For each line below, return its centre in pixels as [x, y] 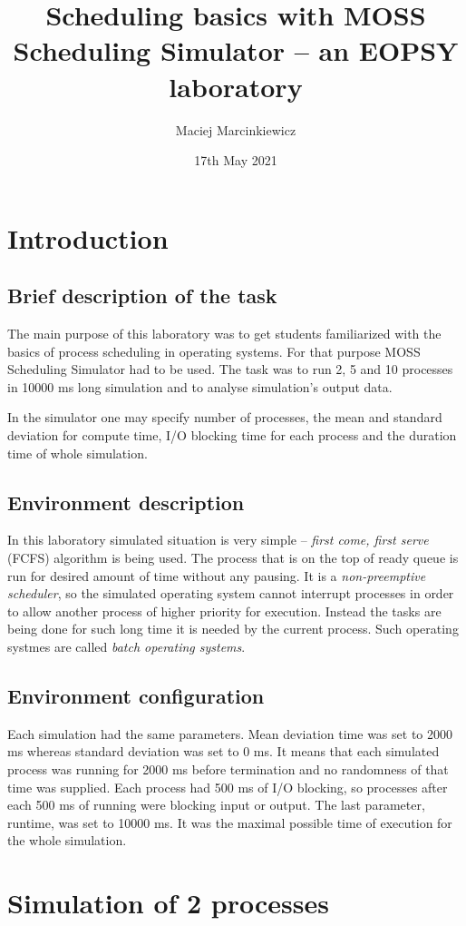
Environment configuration [136, 695]
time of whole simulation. [78, 453]
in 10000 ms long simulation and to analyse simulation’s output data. [200, 386]
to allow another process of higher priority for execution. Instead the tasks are [224, 611]
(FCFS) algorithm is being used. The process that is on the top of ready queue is [233, 558]
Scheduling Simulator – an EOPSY [236, 50]
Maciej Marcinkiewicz [236, 129]
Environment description [126, 502]
